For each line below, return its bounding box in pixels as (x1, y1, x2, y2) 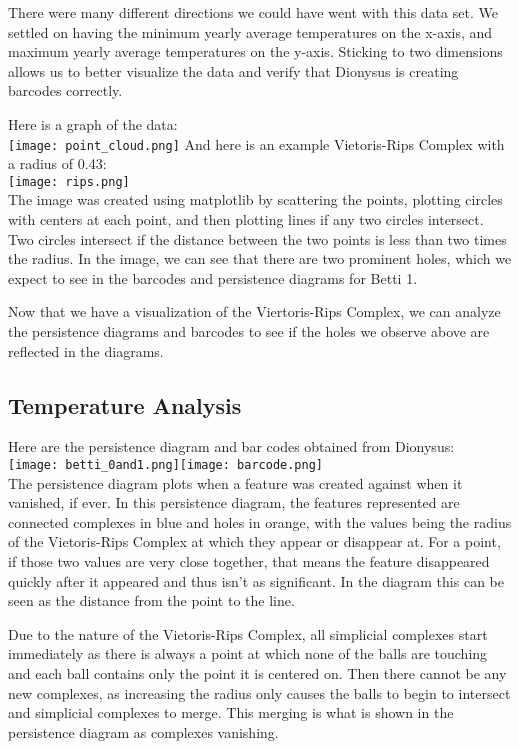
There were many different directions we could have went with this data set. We (8, 2, 498, 22)
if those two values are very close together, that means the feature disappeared (8, 551, 490, 572)
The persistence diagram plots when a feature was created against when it (8, 472, 463, 493)
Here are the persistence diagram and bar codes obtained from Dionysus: (8, 436, 455, 457)
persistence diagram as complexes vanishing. (8, 721, 279, 742)
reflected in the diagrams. (8, 340, 164, 361)
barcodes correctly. (8, 80, 123, 101)
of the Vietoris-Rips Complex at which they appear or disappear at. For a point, (8, 531, 501, 552)
